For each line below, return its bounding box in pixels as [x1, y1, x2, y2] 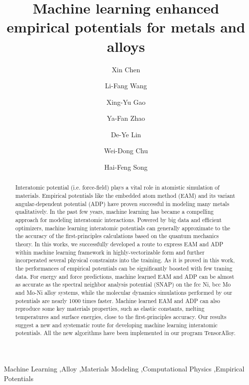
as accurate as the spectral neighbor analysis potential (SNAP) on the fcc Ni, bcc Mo [15, 280, 231, 289]
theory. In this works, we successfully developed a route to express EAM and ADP [15, 240, 223, 248]
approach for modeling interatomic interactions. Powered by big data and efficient [15, 216, 222, 224]
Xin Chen [111, 64, 140, 74]
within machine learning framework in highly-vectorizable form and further [15, 248, 205, 256]
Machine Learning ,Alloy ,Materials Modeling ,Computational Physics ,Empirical [4, 363, 245, 373]
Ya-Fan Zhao [107, 113, 145, 123]
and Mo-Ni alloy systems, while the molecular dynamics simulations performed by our [15, 288, 233, 296]
